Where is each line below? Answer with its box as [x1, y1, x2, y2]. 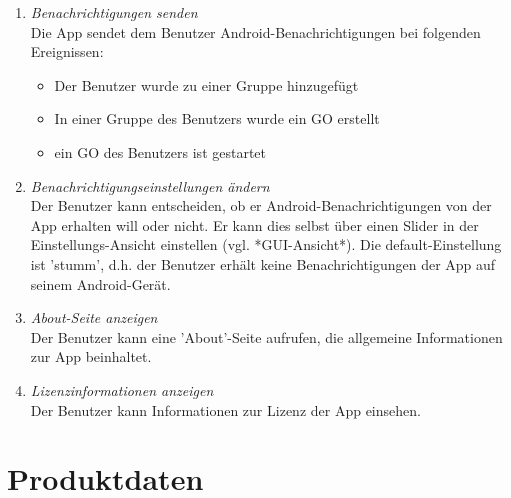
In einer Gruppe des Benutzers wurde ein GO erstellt [54, 108, 380, 129]
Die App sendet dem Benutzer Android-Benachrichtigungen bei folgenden [30, 21, 481, 42]
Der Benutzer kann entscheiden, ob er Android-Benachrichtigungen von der [30, 195, 492, 216]
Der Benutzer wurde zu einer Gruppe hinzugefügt [54, 74, 359, 95]
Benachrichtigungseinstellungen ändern [30, 175, 270, 196]
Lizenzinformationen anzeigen [30, 379, 214, 400]
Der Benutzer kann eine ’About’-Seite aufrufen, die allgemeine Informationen [30, 326, 503, 347]
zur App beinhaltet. [30, 346, 152, 367]
